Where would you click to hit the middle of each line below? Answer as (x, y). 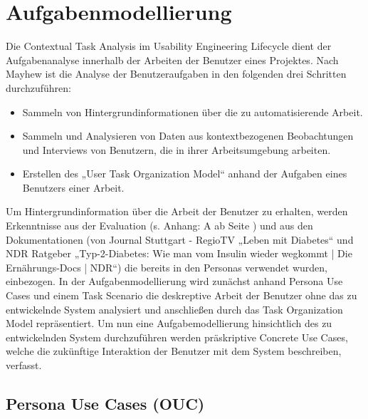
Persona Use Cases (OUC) (105, 403)
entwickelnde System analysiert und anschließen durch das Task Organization (174, 309)
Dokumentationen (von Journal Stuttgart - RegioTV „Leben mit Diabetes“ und (180, 239)
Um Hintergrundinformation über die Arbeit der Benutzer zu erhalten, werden (177, 211)
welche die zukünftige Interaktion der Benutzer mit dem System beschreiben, (174, 351)
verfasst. (24, 365)
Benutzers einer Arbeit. (73, 187)
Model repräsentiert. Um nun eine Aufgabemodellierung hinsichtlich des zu (169, 323)
